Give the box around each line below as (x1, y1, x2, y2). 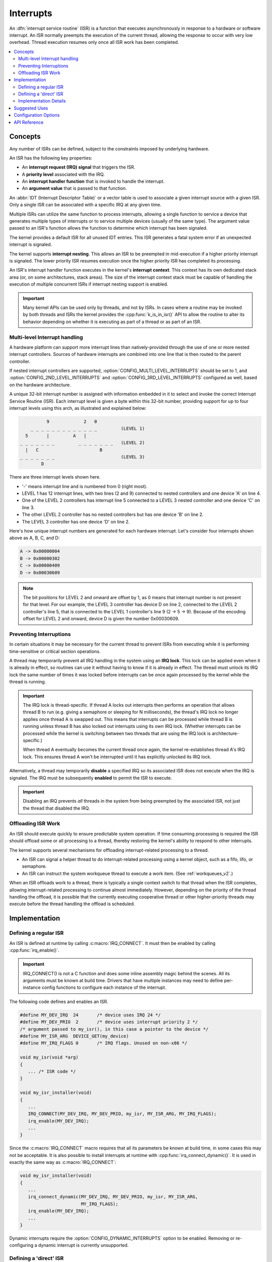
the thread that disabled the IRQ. (23, 805, 90, 811)
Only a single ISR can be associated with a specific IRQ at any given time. (9, 202, 162, 208)
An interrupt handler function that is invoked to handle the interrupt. (22, 178, 165, 184)
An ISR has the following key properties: (9, 154, 93, 161)
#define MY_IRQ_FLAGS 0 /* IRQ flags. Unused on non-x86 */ (20, 1040, 187, 1046)
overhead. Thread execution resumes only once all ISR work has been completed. (9, 39, 179, 45)
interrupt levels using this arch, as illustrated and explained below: (9, 405, 147, 411)
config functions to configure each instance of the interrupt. (41, 984, 166, 990)
